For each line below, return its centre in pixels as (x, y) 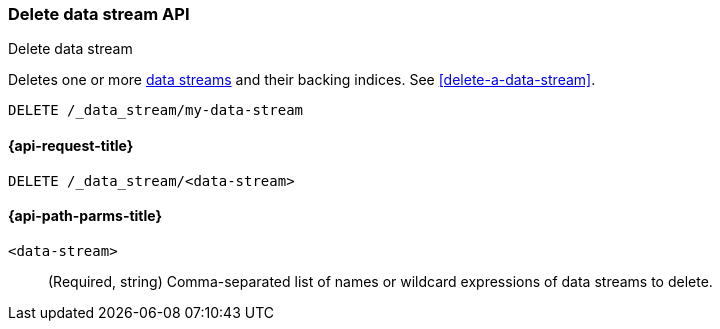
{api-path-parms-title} (85, 216)
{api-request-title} (71, 145)
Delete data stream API (99, 14)
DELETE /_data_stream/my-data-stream (156, 110)
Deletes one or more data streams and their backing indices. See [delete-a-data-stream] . (302, 80)
